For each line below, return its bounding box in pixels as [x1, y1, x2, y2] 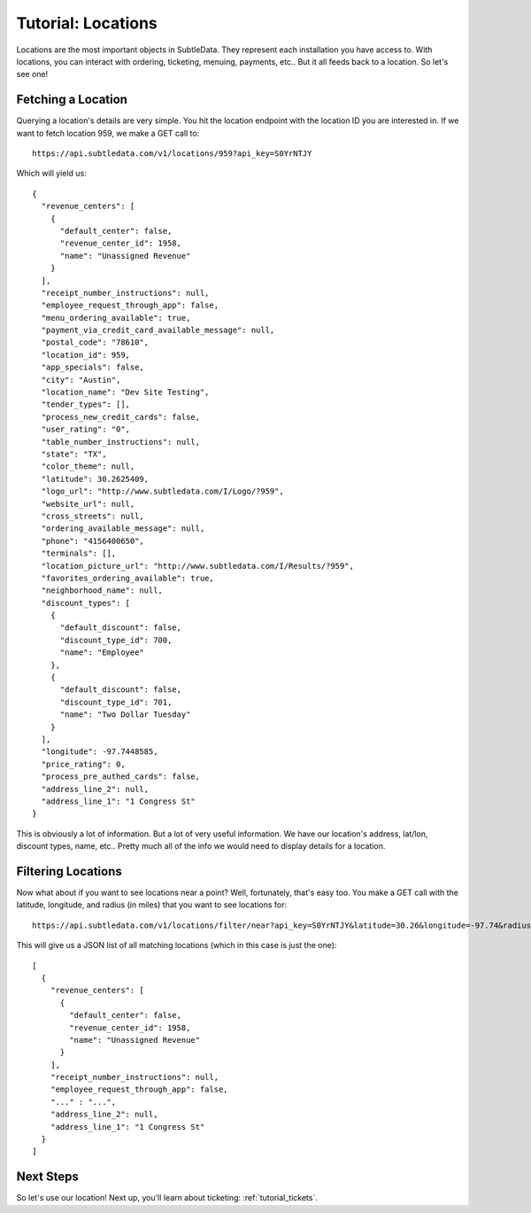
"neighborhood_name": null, [41, 586, 164, 595]
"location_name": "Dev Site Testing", [41, 387, 210, 398]
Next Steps [16, 1170, 79, 1185]
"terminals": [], [41, 548, 117, 558]
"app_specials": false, [41, 362, 145, 372]
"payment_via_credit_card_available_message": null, [41, 325, 275, 336]
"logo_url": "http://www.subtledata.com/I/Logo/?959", [41, 486, 285, 496]
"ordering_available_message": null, [41, 524, 205, 533]
